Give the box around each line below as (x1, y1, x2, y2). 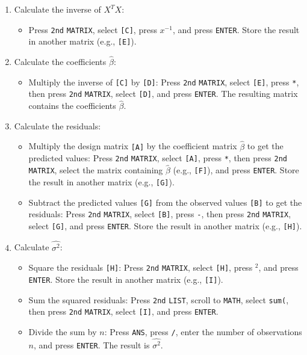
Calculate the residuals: (14, 119, 101, 132)
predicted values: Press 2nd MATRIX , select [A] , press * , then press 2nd (28, 152, 287, 164)
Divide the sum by (28, 325, 97, 338)
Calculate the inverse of (14, 3, 101, 15)
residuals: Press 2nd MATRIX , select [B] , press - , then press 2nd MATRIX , (28, 208, 291, 220)
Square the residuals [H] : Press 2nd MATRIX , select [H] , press (28, 261, 253, 274)
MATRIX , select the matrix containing (28, 164, 163, 176)
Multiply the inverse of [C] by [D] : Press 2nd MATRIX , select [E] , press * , (28, 75, 299, 88)
